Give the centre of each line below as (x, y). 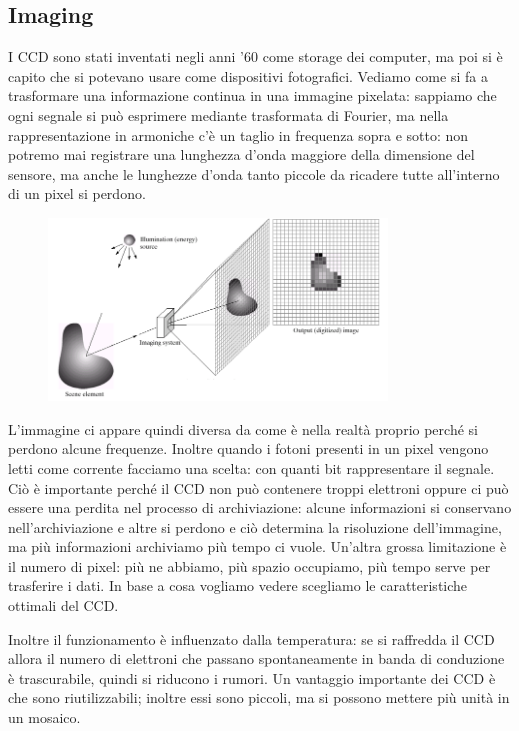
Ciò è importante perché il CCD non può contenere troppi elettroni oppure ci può (258, 487)
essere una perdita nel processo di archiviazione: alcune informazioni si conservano (260, 507)
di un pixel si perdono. (77, 193)
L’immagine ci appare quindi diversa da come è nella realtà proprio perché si (243, 428)
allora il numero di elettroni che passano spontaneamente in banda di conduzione (256, 658)
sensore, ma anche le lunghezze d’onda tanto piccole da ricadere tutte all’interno (254, 173)
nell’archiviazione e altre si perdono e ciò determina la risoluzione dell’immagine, (255, 526)
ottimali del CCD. (63, 605)
